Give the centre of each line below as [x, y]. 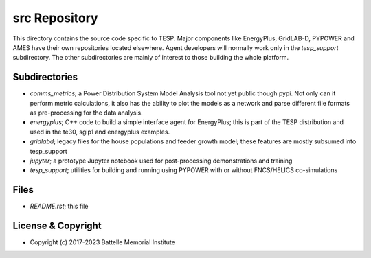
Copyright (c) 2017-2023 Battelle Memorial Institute [102, 242]
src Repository [56, 18]
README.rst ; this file [59, 207]
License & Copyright [57, 226]
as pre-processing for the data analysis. [87, 113]
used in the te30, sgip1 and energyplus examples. [100, 132]
